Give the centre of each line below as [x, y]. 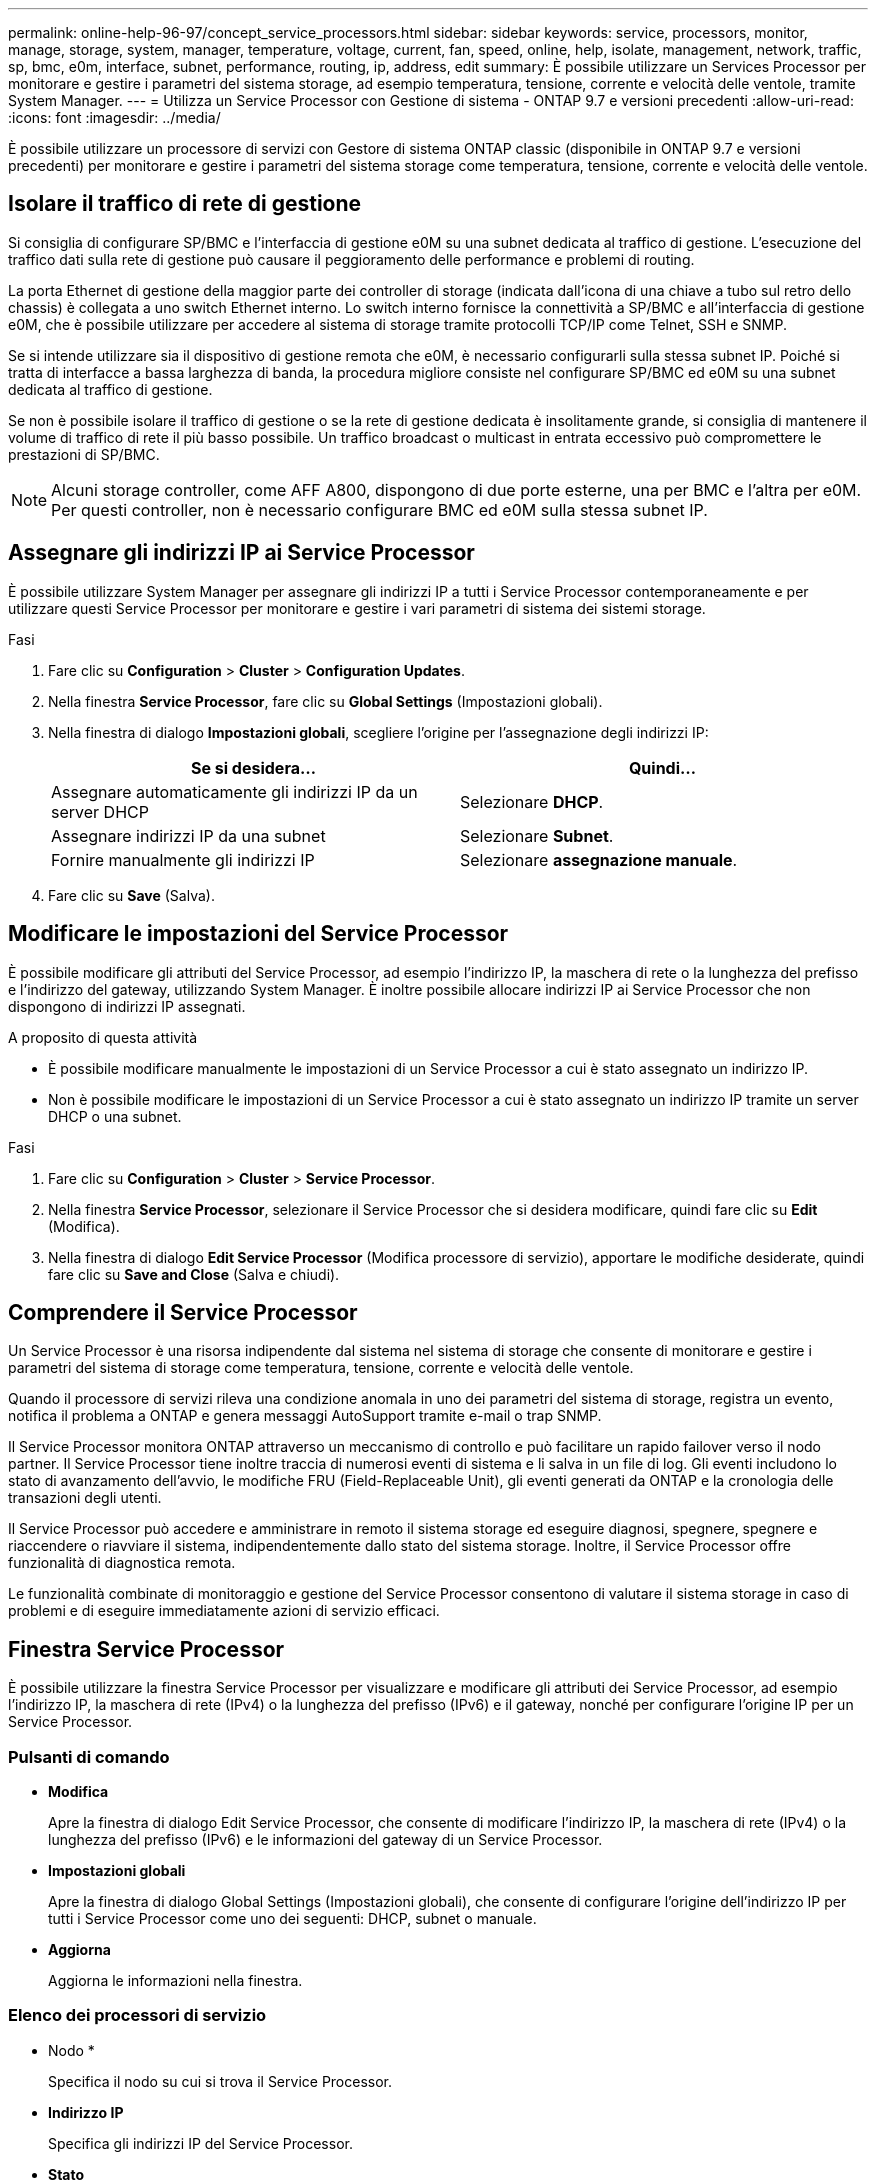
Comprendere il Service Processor [183, 1312]
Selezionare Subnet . [537, 835]
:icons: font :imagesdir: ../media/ [114, 117]
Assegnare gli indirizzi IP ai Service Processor [241, 553]
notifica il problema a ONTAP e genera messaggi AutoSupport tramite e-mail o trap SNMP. [305, 1416]
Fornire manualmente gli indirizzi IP [183, 859]
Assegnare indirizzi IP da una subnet [188, 835]
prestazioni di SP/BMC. [84, 454]
